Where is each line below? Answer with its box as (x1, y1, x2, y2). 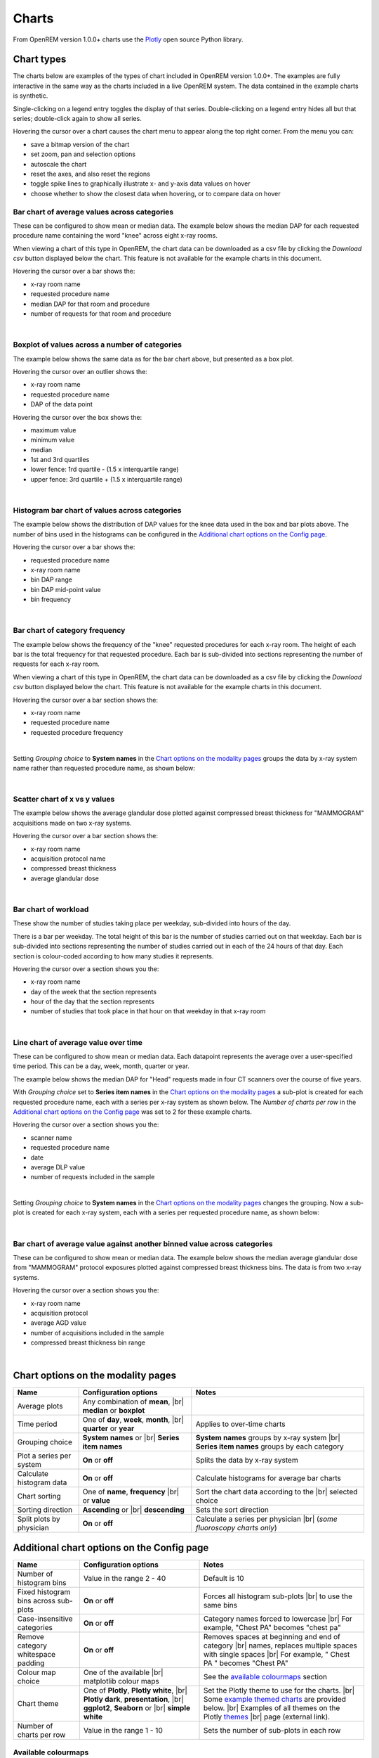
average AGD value (30, 1318, 87, 1327)
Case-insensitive (17, 1614, 73, 1624)
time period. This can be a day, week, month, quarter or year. (13, 1062, 189, 1070)
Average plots (17, 1401, 63, 1411)
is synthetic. (13, 91, 48, 100)
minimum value (30, 436, 75, 444)
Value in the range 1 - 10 (83, 1725, 163, 1735)
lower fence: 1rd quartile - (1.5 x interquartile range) (30, 465, 179, 474)
